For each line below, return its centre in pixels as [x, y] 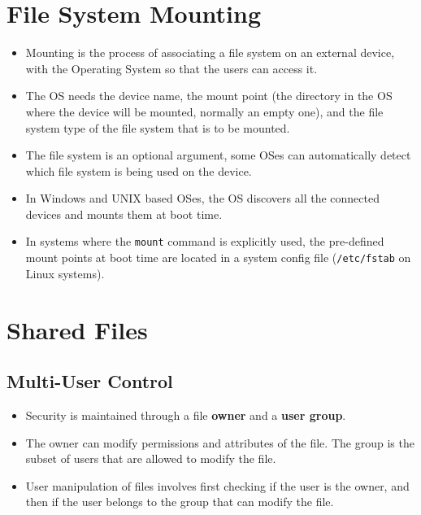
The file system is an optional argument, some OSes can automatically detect [218, 155]
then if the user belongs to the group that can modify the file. [180, 502]
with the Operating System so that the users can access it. [171, 68]
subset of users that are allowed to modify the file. [151, 458]
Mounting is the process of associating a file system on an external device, [210, 52]
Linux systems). [65, 273]
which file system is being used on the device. [139, 170]
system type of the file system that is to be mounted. [158, 127]
